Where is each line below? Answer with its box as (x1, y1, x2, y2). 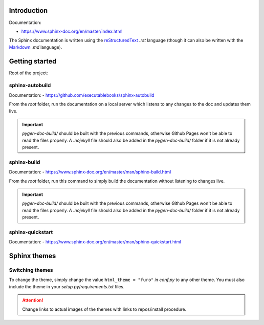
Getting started (9, 57, 57, 65)
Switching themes (9, 267, 53, 274)
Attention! (22, 297, 44, 303)
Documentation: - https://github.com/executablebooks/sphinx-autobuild (9, 92, 154, 98)
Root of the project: (9, 70, 48, 76)
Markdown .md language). (9, 44, 62, 50)
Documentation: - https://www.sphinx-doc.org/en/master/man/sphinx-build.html (9, 169, 171, 175)
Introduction (9, 6, 48, 15)
